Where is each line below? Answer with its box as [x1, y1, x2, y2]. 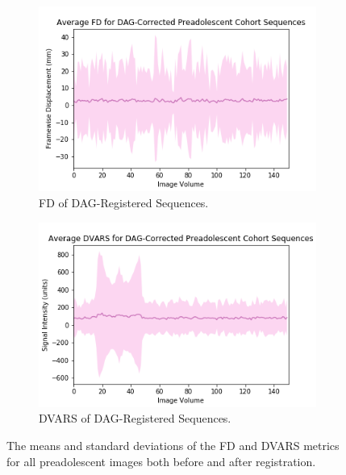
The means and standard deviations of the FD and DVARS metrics [6, 437, 340, 454]
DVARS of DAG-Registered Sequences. [39, 410, 231, 427]
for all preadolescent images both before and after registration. [6, 452, 316, 469]
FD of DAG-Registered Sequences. [39, 194, 209, 210]
